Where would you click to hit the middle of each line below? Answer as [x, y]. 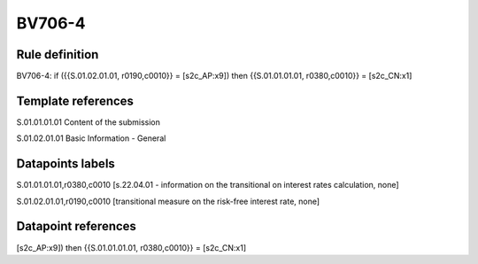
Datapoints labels [66, 164]
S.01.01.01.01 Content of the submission [89, 122]
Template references [75, 101]
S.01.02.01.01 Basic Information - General [91, 138]
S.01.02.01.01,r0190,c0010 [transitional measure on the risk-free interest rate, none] [168, 201]
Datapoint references [77, 226]
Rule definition [58, 54]
